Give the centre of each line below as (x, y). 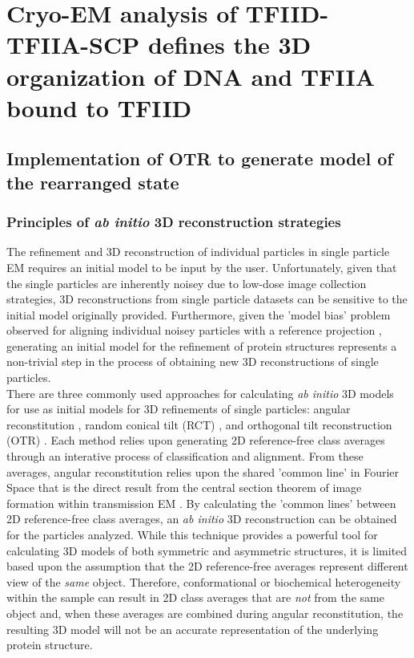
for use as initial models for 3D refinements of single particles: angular (179, 409)
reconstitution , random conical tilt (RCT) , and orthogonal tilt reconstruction (199, 424)
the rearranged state (93, 182)
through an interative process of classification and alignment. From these (185, 456)
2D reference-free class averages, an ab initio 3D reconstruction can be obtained (202, 519)
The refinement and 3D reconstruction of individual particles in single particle (198, 252)
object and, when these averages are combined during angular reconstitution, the (205, 613)
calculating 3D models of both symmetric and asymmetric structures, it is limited (207, 550)
